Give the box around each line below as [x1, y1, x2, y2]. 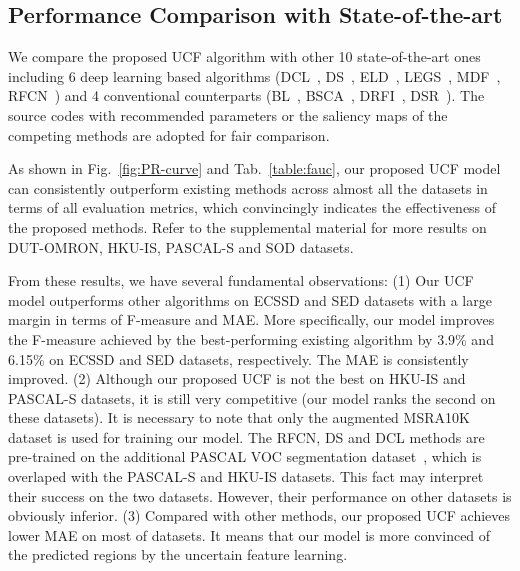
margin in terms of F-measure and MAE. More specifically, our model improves [8, 309, 495, 330]
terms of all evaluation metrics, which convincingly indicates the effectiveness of [8, 197, 497, 218]
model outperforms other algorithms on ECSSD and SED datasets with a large [8, 289, 492, 310]
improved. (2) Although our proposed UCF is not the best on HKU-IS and [8, 368, 466, 389]
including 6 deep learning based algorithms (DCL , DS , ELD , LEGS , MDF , [8, 65, 501, 86]
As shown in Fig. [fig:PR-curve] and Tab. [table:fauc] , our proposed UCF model [8, 158, 501, 179]
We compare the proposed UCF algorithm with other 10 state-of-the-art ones [8, 46, 481, 67]
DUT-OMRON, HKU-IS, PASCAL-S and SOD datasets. [8, 236, 354, 257]
